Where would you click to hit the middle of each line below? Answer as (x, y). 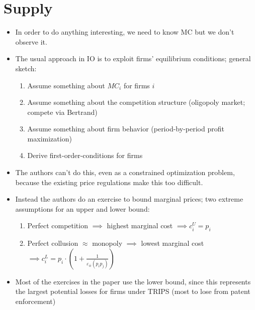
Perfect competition (58, 225)
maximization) (50, 138)
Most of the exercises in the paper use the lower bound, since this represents (133, 281)
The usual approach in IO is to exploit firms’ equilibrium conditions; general (133, 58)
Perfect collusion (53, 243)
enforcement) (35, 301)
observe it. (31, 41)
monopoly (107, 243)
